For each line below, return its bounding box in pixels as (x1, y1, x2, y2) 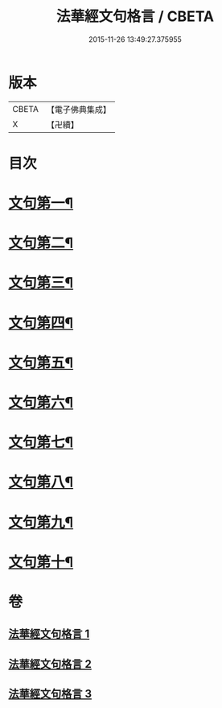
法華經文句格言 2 (8, 657, 92, 671)
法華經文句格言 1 (8, 627, 90, 641)
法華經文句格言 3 (8, 687, 92, 701)
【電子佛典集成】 (46, 104, 111, 115)
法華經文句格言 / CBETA (55, 7, 215, 26)
